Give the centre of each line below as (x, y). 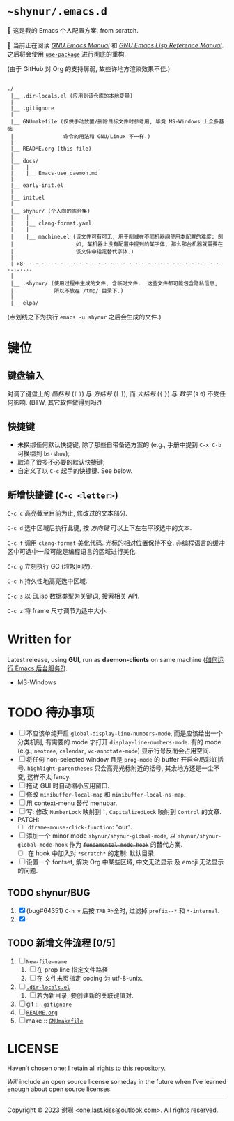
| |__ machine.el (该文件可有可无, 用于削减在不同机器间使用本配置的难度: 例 (117, 237)
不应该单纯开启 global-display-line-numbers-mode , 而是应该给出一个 (124, 733)
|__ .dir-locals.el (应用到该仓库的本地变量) (72, 96)
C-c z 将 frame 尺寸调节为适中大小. (57, 610)
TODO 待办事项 (51, 713)
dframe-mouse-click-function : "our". (80, 827)
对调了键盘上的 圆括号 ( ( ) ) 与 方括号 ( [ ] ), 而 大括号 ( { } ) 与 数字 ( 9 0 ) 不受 (114, 394)
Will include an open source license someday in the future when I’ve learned (117, 1081)
